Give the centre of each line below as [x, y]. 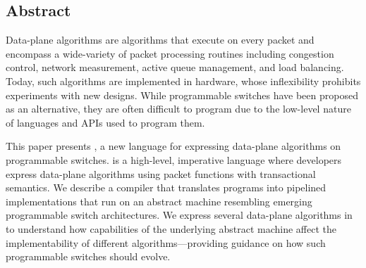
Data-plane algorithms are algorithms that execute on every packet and [160, 40]
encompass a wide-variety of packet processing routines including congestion [170, 53]
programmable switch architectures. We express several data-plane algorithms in [179, 215]
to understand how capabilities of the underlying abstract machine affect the [171, 228]
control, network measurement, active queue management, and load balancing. [175, 67]
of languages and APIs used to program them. [105, 122]
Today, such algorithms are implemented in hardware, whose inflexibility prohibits [183, 81]
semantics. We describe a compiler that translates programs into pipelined [166, 187]
